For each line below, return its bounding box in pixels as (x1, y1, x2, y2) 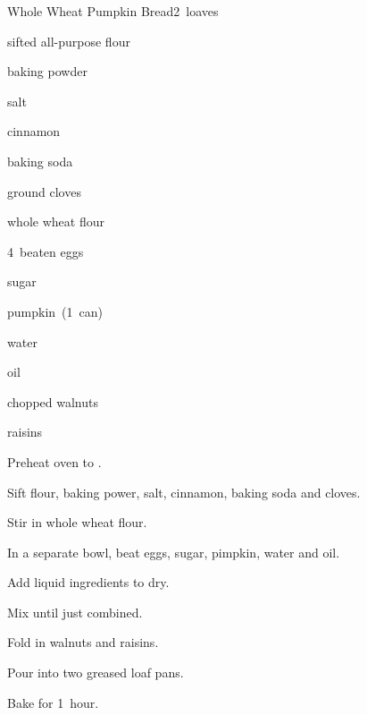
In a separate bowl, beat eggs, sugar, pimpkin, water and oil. (7, 542, 340, 561)
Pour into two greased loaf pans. (7, 663, 184, 682)
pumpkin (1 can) (7, 302, 103, 320)
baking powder (7, 62, 88, 81)
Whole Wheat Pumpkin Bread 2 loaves (7, 2, 219, 20)
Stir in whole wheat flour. (7, 513, 147, 532)
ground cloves (7, 182, 81, 200)
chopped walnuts (7, 392, 98, 411)
